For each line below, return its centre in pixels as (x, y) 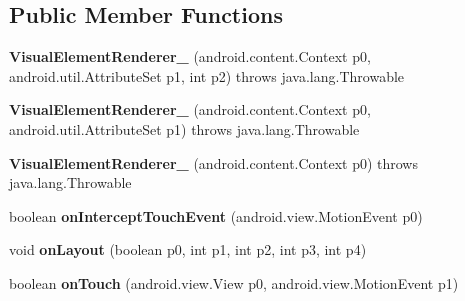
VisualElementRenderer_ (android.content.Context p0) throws (213, 162)
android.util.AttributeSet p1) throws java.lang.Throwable (184, 128)
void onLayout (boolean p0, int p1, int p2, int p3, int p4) (188, 249)
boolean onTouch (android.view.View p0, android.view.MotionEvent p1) (234, 282)
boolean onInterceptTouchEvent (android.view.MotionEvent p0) (216, 215)
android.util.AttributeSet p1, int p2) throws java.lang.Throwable (207, 75)
